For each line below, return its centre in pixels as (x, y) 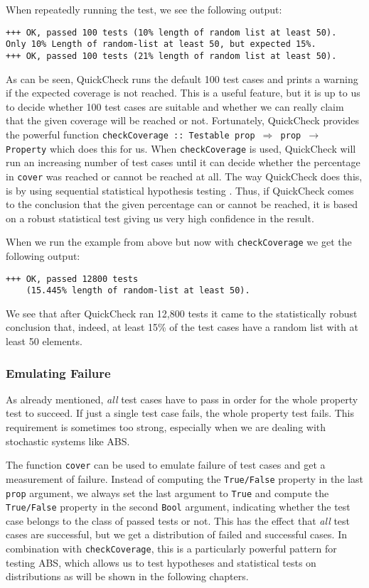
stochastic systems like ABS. (68, 441)
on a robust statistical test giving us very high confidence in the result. (160, 218)
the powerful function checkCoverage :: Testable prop (130, 134)
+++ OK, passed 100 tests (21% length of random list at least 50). (171, 56)
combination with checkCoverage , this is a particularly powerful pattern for (171, 549)
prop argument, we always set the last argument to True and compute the (167, 492)
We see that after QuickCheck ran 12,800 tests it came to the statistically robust (182, 313)
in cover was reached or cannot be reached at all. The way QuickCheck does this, (184, 176)
